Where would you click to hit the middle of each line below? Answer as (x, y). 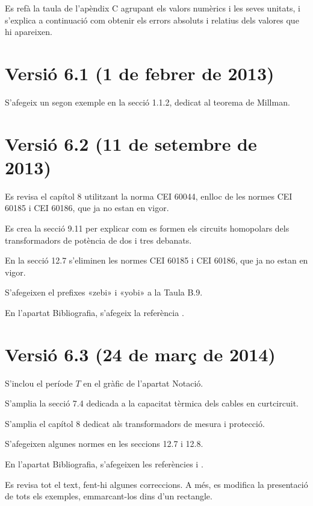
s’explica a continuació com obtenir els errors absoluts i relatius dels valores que (152, 20)
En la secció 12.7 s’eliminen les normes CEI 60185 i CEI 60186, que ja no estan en (156, 260)
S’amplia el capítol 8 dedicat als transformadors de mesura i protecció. (135, 423)
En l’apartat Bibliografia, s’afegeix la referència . (95, 312)
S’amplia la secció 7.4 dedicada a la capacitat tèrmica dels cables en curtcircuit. (152, 403)
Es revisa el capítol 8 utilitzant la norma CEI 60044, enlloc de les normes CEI (149, 196)
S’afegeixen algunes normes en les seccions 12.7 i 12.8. (104, 444)
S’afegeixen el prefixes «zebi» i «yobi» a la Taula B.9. (104, 292)
